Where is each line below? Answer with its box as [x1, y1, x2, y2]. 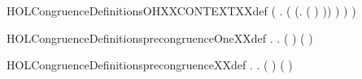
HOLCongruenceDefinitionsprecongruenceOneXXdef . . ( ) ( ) [7, 29, 313, 46]
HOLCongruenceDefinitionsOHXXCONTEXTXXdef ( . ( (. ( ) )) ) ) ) [7, 2, 356, 19]
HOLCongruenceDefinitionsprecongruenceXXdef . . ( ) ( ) [7, 56, 293, 73]
